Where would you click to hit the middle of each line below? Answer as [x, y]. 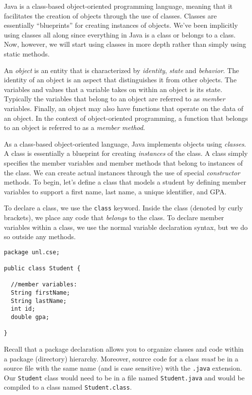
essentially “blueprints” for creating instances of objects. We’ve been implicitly [121, 25]
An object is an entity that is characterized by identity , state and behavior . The [122, 70]
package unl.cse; [32, 252]
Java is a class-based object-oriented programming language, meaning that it [118, 6]
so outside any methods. [40, 236]
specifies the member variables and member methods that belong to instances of [123, 162]
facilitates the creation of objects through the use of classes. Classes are [110, 15]
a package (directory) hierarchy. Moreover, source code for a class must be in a [121, 358]
